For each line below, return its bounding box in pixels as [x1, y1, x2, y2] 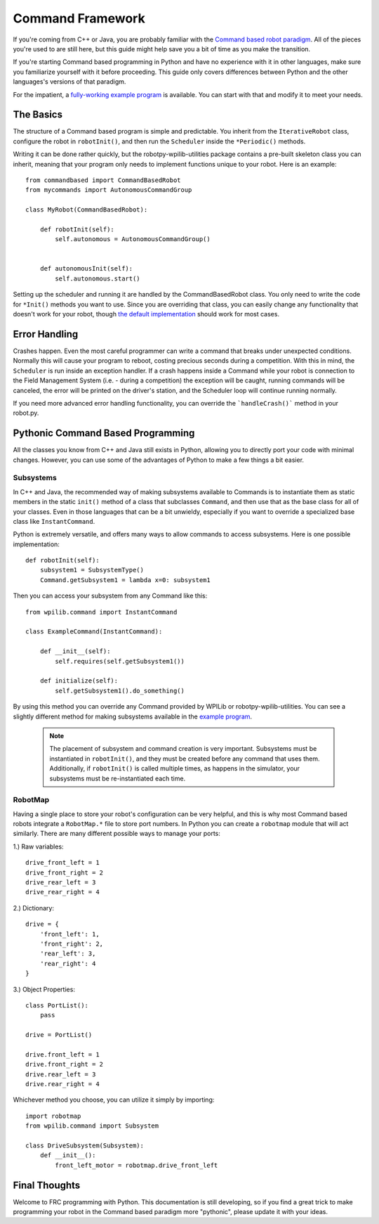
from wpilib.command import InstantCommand [25, 608, 178, 616]
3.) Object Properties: [13, 985, 75, 993]
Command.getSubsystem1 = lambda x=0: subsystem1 [39, 576, 211, 584]
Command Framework [13, 11, 145, 26]
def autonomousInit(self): [39, 264, 133, 273]
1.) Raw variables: [13, 842, 64, 851]
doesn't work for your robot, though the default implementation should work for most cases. [13, 310, 280, 318]
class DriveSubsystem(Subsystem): [25, 1141, 144, 1149]
